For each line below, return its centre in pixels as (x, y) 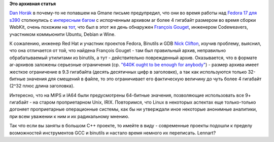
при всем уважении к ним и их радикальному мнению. (69, 116)
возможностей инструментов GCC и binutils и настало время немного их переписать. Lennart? (113, 133)
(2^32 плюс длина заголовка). (42, 86)
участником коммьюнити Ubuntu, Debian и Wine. (63, 34)
